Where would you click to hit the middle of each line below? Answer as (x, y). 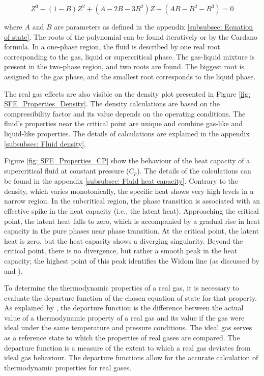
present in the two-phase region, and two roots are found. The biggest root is (124, 66)
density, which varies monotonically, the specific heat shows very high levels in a (129, 191)
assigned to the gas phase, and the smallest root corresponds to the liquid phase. (130, 76)
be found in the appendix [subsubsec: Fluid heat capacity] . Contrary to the (121, 181)
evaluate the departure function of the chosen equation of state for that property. (130, 297)
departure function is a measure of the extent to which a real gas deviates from (127, 347)
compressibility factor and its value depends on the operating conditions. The (125, 113)
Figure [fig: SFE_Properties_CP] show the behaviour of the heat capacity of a (127, 161)
